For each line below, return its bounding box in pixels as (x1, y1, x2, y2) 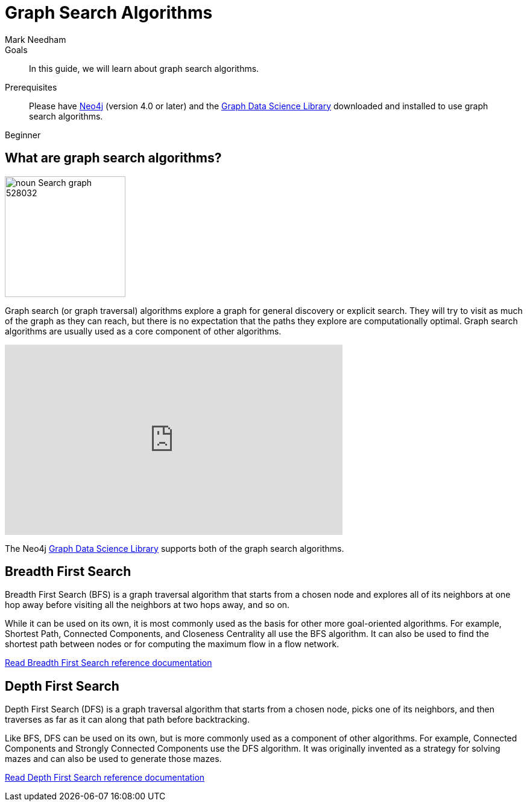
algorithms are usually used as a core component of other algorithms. (5, 325, 282, 336)
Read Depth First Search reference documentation (5, 772, 205, 783)
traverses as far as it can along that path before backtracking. (5, 714, 250, 725)
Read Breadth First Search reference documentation (5, 657, 212, 668)
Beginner (5, 129, 41, 140)
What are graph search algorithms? (5, 150, 222, 166)
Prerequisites (5, 82, 57, 92)
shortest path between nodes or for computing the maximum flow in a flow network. (5, 639, 339, 650)
